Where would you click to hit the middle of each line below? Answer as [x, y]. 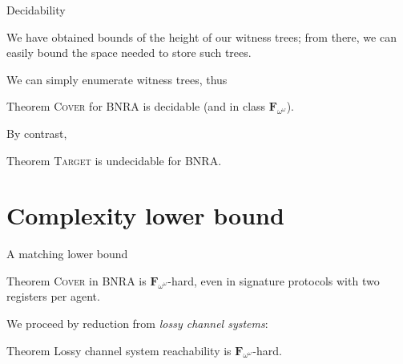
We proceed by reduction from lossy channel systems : [137, 324]
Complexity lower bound [145, 215]
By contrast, [37, 133]
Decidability [36, 10]
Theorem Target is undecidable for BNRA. [114, 160]
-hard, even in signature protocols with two [274, 280]
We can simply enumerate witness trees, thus [117, 79]
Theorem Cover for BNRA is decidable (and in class [136, 106]
